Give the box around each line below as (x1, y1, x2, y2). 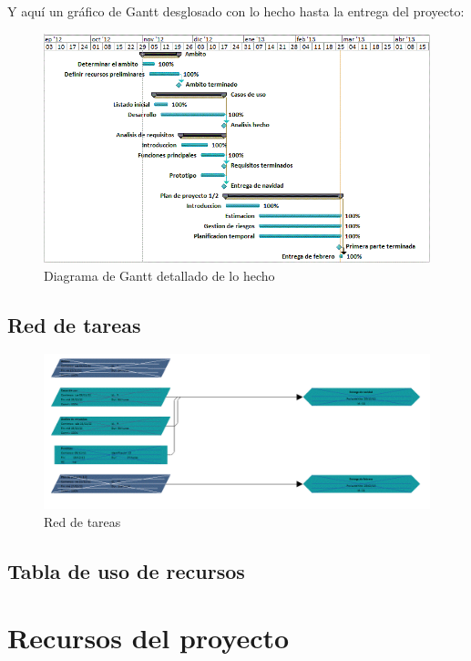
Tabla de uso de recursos (7, 556, 245, 584)
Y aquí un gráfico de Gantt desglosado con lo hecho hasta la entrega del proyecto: (7, 2, 465, 20)
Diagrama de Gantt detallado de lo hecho (44, 265, 275, 284)
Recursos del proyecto (7, 619, 290, 656)
